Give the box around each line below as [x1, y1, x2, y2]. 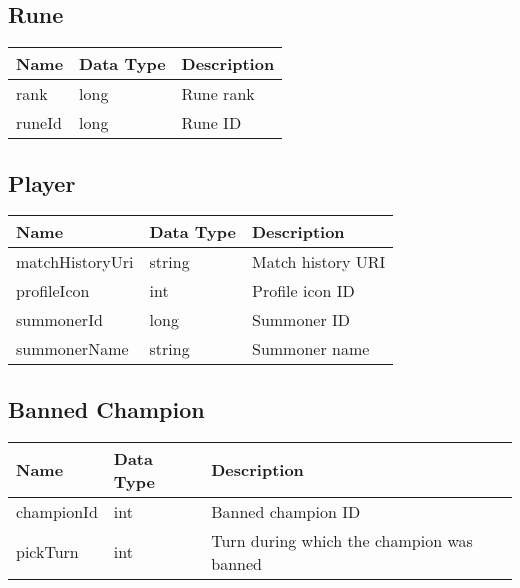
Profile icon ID [251, 279, 355, 303]
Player [8, 167, 76, 198]
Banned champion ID [211, 499, 361, 523]
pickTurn [16, 540, 79, 564]
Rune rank [181, 82, 255, 106]
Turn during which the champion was [211, 528, 473, 552]
